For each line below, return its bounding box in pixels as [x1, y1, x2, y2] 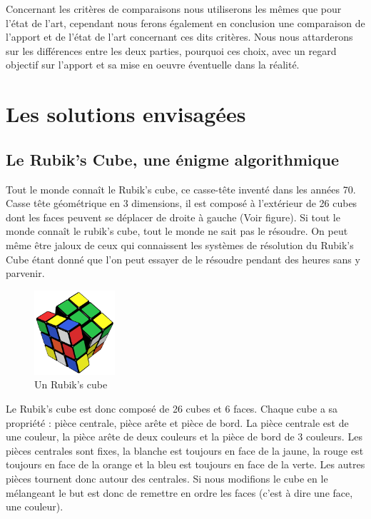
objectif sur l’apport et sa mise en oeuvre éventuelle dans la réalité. [6, 57, 300, 72]
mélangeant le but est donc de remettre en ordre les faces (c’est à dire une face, [6, 485, 353, 500]
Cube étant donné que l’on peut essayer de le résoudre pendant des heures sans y [6, 251, 360, 266]
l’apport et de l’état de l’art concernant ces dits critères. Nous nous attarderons [6, 29, 353, 44]
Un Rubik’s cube [34, 377, 108, 392]
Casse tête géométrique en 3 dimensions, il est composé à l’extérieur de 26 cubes [6, 196, 357, 211]
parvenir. [6, 266, 45, 281]
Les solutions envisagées [6, 99, 246, 129]
